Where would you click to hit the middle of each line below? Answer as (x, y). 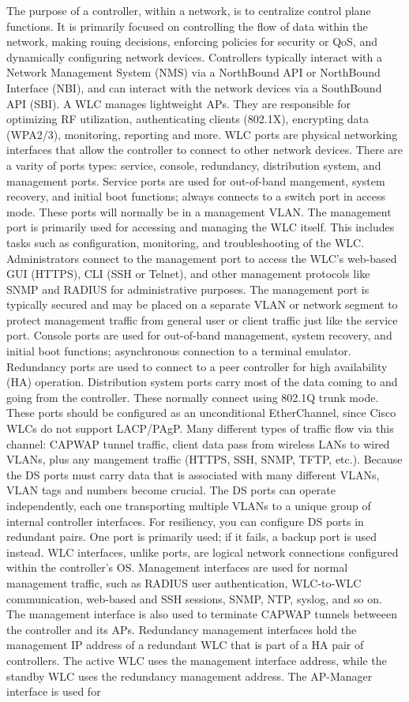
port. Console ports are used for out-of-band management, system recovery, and (199, 335)
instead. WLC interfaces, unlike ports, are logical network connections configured (203, 552)
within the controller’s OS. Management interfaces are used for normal (177, 567)
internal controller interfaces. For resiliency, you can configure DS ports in (185, 521)
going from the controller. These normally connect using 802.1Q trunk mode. (193, 397)
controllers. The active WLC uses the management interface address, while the (197, 660)
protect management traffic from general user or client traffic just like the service (202, 319)
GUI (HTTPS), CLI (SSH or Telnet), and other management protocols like (188, 274)
